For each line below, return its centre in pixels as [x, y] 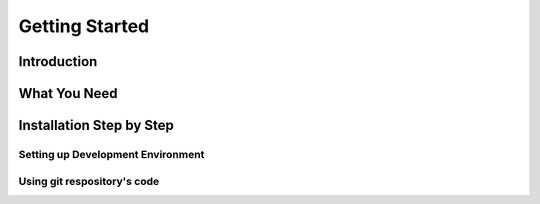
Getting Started [84, 26]
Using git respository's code [89, 181]
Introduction [58, 61]
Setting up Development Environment [111, 154]
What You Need [68, 93]
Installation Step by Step [96, 125]
